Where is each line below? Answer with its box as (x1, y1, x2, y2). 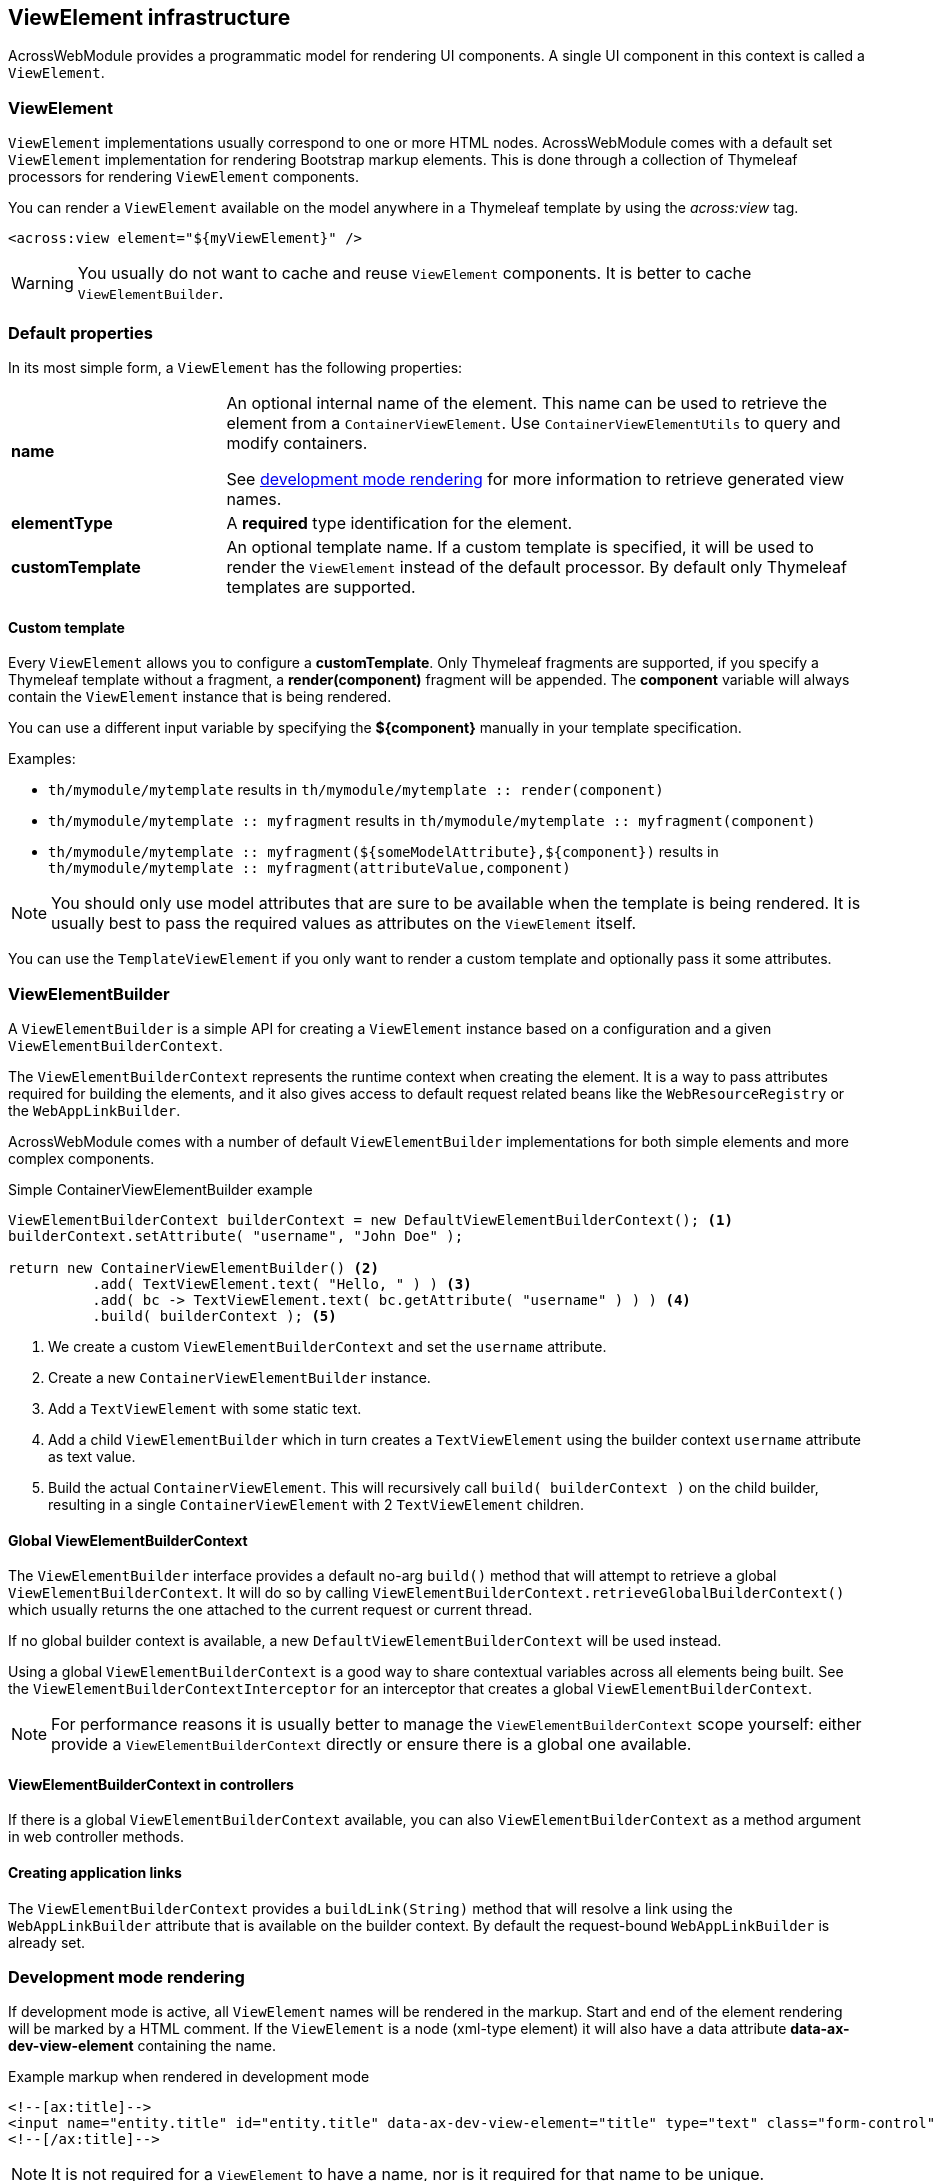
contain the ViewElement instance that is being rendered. (8, 688, 392, 706)
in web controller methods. (8, 1828, 184, 1846)
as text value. (48, 1447, 136, 1465)
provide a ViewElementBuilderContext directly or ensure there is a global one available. (51, 1734, 692, 1755)
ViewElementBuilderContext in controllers (8, 1775, 294, 1793)
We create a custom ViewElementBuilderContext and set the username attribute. (48, 1337, 607, 1355)
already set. (8, 1933, 86, 1951)
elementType (11, 512, 113, 533)
